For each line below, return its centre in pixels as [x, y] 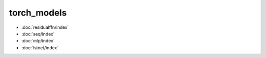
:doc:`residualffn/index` [45, 27]
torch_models [38, 13]
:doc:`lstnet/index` [40, 48]
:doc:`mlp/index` [38, 41]
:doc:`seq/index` [38, 34]
